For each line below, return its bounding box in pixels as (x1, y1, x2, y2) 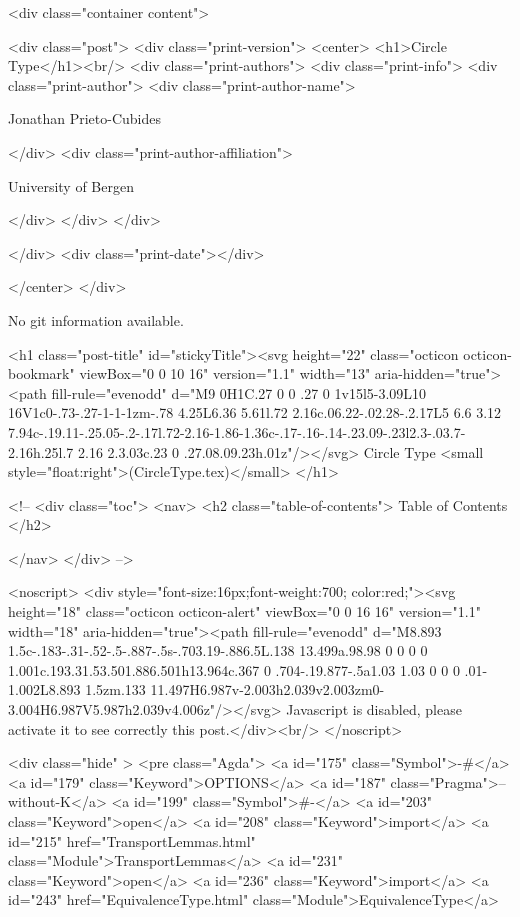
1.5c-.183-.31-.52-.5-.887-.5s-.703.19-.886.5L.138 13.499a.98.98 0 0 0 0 (8, 640, 428, 661)
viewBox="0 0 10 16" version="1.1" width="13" (79, 363, 371, 384)
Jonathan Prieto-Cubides (8, 108, 161, 129)
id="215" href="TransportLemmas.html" (8, 830, 256, 851)
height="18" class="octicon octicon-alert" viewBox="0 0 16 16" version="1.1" (8, 601, 481, 622)
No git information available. (8, 309, 184, 330)
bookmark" (8, 363, 75, 384)
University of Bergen (8, 175, 134, 196)
